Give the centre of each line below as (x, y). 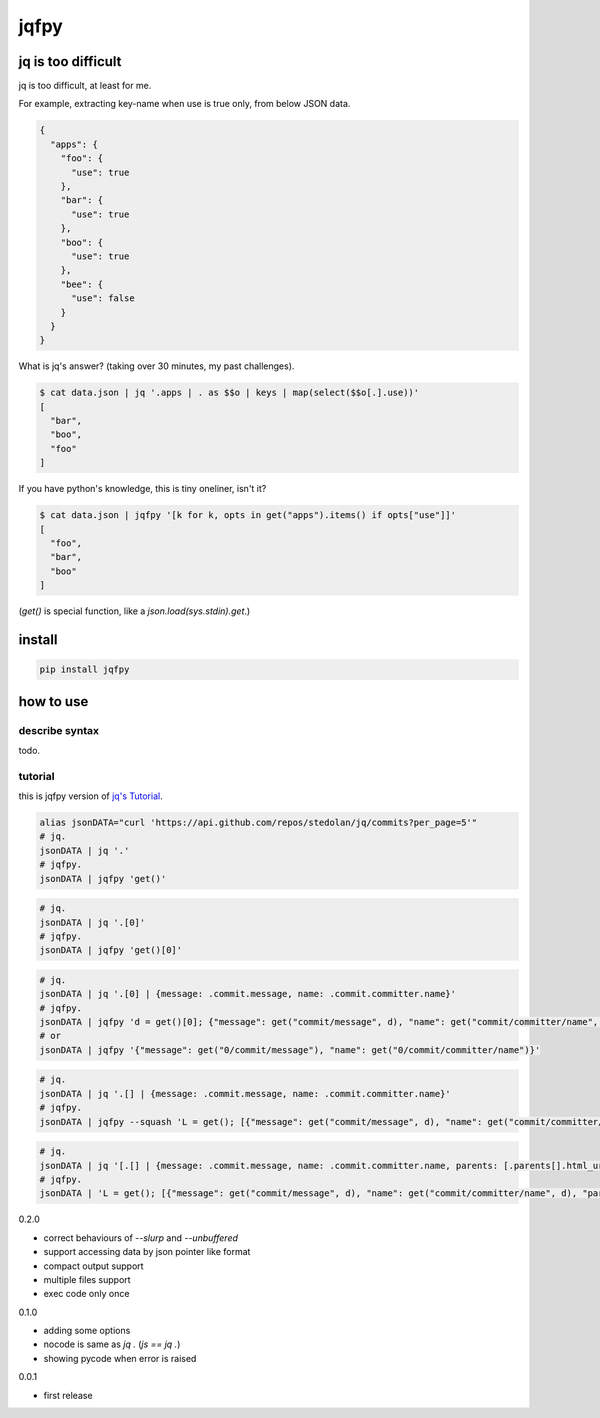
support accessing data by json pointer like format (147, 1252)
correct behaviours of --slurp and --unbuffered (141, 1237)
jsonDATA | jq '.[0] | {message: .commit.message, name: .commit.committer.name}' (248, 994)
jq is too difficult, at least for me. (85, 86)
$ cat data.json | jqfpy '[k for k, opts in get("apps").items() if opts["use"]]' (248, 515)
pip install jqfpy (84, 669)
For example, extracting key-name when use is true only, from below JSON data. (184, 104)
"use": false (103, 298)
